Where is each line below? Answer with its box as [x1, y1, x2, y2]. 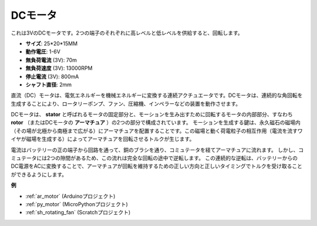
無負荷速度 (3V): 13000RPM [25, 65, 93, 72]
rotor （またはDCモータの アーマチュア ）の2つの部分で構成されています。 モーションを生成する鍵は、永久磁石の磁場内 [11, 119, 301, 126]
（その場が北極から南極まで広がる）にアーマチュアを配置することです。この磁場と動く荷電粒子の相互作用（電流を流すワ [11, 127, 303, 134]
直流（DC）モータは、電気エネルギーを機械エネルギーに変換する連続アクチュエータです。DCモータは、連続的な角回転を [11, 92, 303, 99]
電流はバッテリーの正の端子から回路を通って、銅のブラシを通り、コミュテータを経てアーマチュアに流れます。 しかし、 [11, 146, 299, 153]
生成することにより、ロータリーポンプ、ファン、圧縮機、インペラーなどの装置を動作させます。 [11, 100, 241, 107]
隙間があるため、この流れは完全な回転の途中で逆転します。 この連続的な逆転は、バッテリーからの [60, 154, 298, 161]
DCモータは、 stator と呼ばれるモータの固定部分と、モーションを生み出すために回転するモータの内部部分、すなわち [11, 111, 293, 118]
